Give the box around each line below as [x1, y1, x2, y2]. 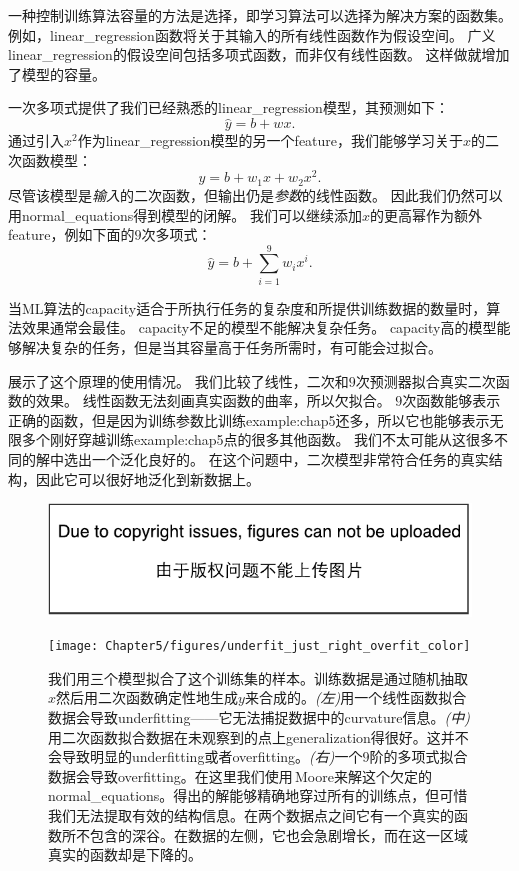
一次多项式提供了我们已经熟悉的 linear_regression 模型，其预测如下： [8, 97, 449, 118]
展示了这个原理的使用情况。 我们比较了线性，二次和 [8, 370, 349, 391]
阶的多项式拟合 [369, 746, 468, 767]
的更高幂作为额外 [370, 204, 483, 225]
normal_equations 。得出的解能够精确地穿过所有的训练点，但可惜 [48, 785, 468, 806]
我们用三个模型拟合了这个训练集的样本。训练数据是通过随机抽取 [48, 667, 468, 688]
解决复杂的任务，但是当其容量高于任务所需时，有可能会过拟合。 [21, 337, 442, 357]
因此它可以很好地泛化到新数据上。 [35, 468, 260, 489]
